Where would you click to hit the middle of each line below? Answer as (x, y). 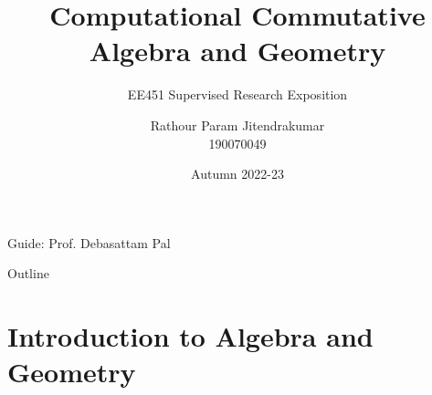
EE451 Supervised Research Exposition (237, 94)
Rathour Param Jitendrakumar (237, 125)
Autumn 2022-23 (237, 174)
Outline (28, 273)
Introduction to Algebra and (190, 336)
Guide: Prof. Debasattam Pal (89, 242)
